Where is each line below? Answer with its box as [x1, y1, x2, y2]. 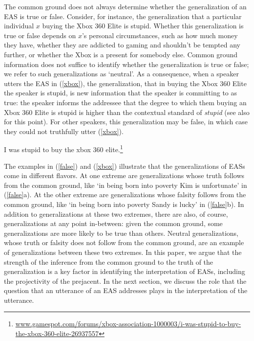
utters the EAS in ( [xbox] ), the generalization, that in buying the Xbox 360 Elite [4, 78, 247, 88]
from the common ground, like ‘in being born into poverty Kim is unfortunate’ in [4, 180, 247, 190]
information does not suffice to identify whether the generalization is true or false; [4, 59, 249, 69]
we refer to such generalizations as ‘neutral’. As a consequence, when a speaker [4, 68, 239, 79]
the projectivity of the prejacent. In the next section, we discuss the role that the [4, 275, 247, 286]
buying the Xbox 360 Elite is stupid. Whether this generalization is [42, 21, 244, 31]
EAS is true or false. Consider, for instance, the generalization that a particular [4, 11, 242, 21]
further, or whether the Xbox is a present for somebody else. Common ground [4, 49, 238, 59]
